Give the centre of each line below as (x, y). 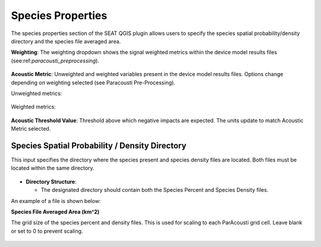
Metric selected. (31, 129)
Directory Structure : (51, 182)
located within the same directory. (53, 168)
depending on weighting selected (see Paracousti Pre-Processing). (93, 83)
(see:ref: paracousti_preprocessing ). (55, 61)
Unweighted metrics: (37, 93)
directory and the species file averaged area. (66, 41)
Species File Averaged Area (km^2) (55, 211)
